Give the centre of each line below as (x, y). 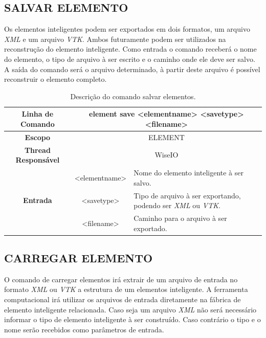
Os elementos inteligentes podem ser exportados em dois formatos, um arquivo (127, 29)
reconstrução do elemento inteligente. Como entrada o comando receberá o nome (130, 49)
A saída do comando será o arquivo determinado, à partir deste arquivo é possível (132, 69)
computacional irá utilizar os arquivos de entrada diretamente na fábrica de (123, 299)
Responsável (38, 160)
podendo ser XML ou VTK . (177, 205)
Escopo (38, 137)
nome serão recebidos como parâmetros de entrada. (84, 329)
